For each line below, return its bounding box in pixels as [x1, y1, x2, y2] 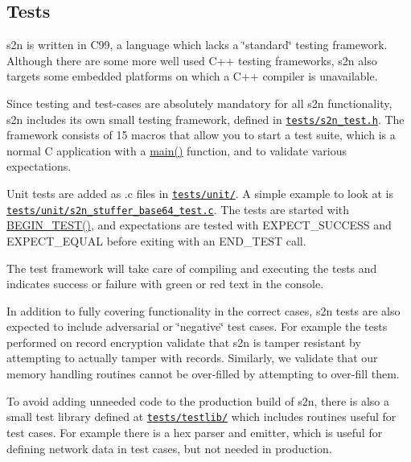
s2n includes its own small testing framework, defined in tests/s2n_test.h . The [6, 110, 405, 127]
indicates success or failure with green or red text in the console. [6, 275, 324, 292]
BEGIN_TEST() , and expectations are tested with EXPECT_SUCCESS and [6, 217, 392, 233]
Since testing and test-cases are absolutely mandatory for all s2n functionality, [6, 94, 393, 111]
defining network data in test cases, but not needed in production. [6, 439, 332, 456]
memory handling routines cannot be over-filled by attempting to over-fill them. [6, 365, 400, 382]
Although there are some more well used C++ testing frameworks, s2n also [6, 52, 377, 68]
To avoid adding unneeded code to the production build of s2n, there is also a [6, 392, 389, 409]
